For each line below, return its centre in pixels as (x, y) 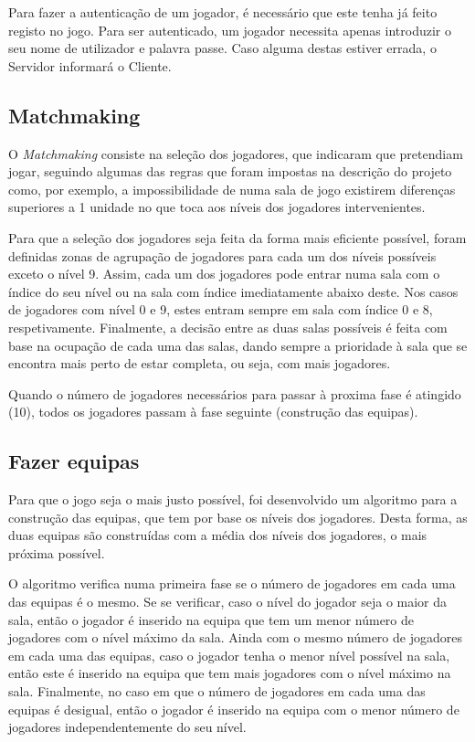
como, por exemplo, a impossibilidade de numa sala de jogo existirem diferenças (232, 189)
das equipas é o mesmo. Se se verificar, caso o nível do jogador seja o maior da (228, 602)
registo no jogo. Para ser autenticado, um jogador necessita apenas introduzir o (230, 30)
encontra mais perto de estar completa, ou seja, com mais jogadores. (200, 363)
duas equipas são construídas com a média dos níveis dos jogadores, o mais (218, 535)
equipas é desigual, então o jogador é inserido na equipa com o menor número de (234, 709)
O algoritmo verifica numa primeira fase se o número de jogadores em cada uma (232, 583)
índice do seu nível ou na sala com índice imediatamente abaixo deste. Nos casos (233, 291)
